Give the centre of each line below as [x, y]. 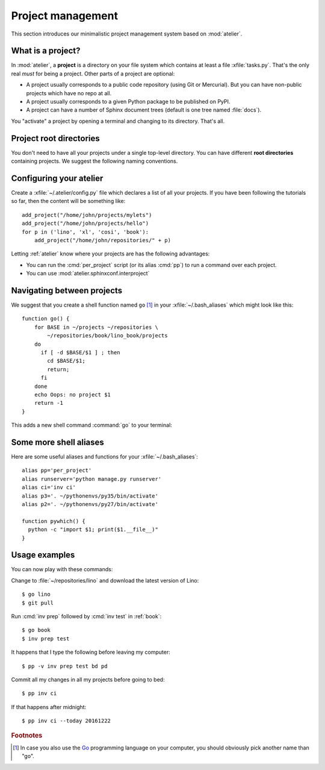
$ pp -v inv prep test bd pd [65, 666]
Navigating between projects [67, 290]
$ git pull [38, 603]
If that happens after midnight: [49, 707]
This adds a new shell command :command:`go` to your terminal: [92, 425]
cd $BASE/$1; [66, 361]
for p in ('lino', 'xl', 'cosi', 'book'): [85, 232]
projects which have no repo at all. [69, 93]
